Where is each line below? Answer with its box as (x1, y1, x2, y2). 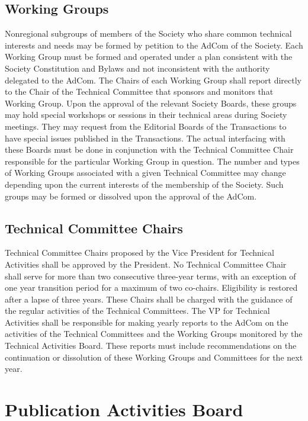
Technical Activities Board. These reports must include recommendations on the (5, 339, 297, 352)
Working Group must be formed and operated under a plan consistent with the (5, 50, 293, 63)
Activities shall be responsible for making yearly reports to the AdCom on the (5, 316, 288, 328)
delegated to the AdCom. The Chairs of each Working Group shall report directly (5, 73, 302, 86)
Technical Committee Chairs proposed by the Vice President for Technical (5, 246, 274, 259)
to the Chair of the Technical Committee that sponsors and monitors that (5, 85, 274, 98)
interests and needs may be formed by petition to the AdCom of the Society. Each (5, 38, 303, 51)
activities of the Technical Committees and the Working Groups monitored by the (5, 327, 303, 340)
